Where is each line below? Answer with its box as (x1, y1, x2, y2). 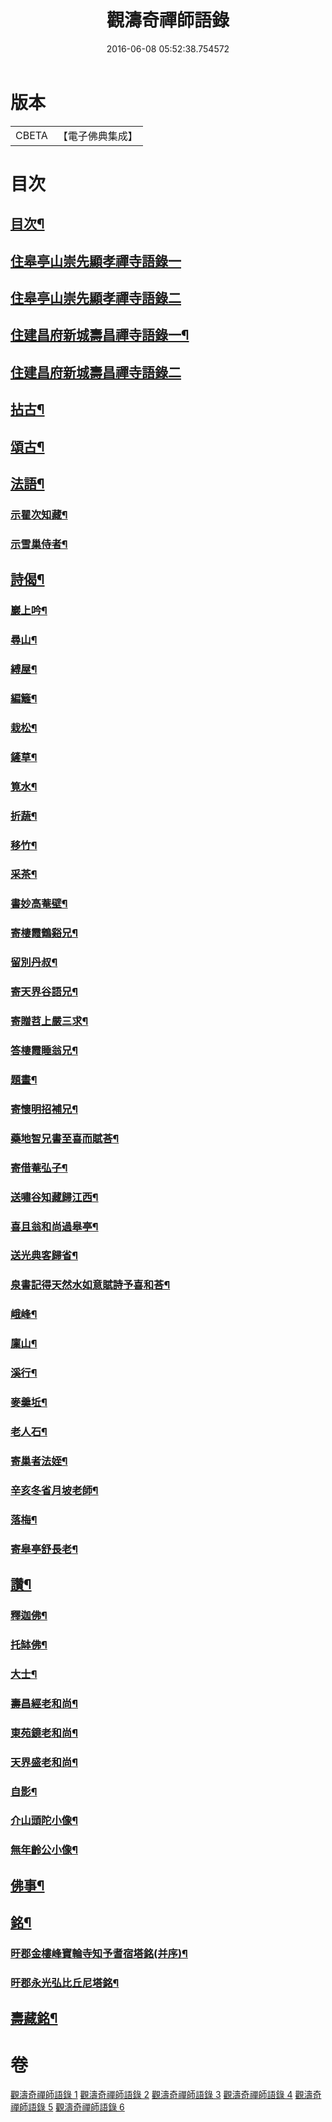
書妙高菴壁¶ (10, 897, 68, 911)
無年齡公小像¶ (10, 1843, 78, 1857)
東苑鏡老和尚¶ (10, 1726, 78, 1740)
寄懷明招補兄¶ (10, 1102, 78, 1116)
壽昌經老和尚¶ (10, 1696, 78, 1710)
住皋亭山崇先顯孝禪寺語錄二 (10, 290, 182, 307)
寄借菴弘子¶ (10, 1161, 68, 1175)
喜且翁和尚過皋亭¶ (10, 1219, 99, 1233)
